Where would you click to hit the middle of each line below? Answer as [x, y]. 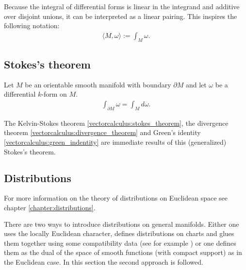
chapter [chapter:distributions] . [50, 207]
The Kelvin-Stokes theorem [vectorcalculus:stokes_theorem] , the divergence [116, 123]
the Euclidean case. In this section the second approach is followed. [104, 262]
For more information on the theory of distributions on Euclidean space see [116, 198]
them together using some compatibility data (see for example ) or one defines [120, 243]
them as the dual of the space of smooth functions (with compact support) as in [123, 252]
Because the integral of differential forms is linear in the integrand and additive [122, 6]
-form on [54, 94]
